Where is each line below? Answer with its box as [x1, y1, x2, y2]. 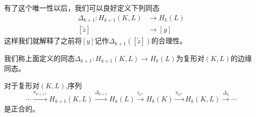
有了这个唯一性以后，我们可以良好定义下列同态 [4, 3, 160, 13]
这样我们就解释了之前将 [4, 35, 82, 46]
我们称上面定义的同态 [4, 52, 75, 63]
